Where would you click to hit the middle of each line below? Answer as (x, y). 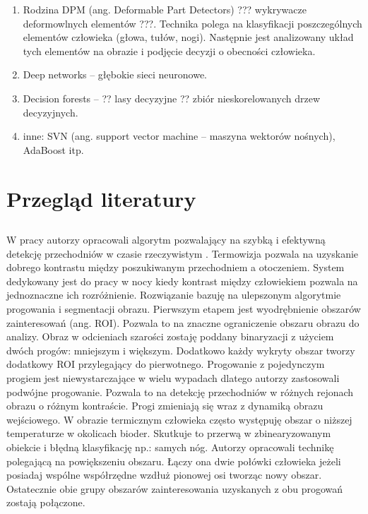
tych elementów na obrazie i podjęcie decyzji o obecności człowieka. (169, 50)
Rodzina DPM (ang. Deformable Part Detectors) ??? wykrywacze (165, 9)
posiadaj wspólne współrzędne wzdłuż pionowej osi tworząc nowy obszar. (164, 475)
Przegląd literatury (101, 198)
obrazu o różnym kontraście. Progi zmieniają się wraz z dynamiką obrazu (165, 406)
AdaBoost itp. (53, 149)
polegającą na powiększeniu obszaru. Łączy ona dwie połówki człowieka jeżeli (174, 461)
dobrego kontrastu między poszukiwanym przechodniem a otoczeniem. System (176, 267)
